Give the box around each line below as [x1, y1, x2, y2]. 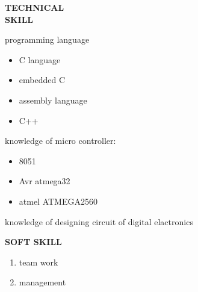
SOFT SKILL [5, 235, 62, 248]
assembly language [19, 93, 87, 106]
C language [19, 53, 61, 66]
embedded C [19, 73, 66, 86]
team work [19, 255, 58, 268]
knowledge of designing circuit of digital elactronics [5, 215, 193, 228]
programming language [5, 33, 90, 46]
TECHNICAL [5, 1, 64, 13]
